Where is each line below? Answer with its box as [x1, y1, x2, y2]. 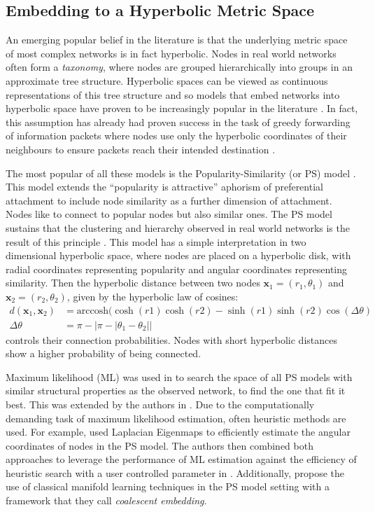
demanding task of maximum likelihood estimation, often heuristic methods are [6, 410, 346, 425]
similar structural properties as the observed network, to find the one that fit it [6, 383, 346, 398]
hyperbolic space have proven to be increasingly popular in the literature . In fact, [6, 101, 358, 116]
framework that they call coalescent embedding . [6, 493, 207, 508]
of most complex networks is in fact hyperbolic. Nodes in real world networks [6, 46, 337, 60]
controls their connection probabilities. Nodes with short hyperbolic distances [6, 332, 337, 347]
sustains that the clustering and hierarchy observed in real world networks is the [6, 220, 350, 235]
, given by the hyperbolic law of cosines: [66, 289, 239, 303]
